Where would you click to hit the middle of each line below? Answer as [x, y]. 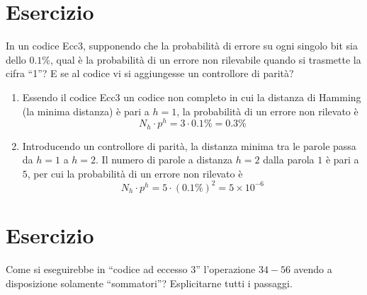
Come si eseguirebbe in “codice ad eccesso [97, 269]
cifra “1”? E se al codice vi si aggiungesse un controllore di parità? [150, 73]
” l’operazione [226, 269]
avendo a [313, 269]
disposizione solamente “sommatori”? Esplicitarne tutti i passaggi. [149, 283]
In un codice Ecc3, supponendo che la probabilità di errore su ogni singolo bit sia [182, 46]
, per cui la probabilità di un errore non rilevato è [135, 173]
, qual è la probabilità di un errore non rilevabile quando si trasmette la [206, 59]
